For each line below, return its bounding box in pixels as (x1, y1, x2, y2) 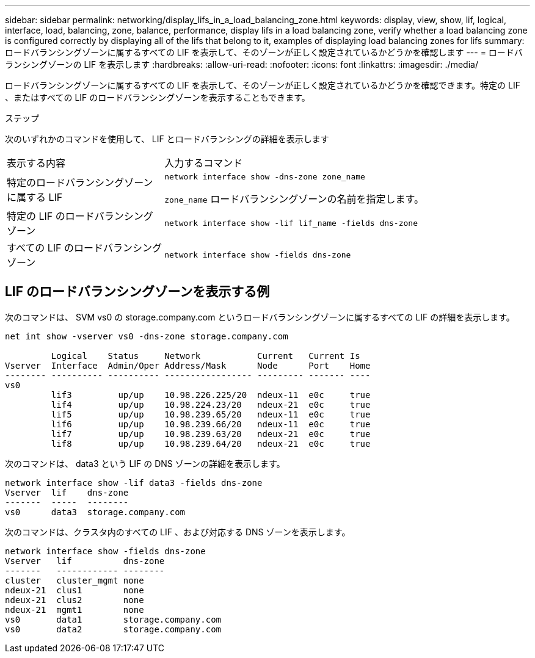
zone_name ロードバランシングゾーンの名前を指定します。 (164, 193, 424, 205)
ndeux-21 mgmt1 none (5, 604, 144, 615)
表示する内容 (7, 157, 66, 169)
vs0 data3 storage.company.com (5, 507, 186, 517)
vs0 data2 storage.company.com (5, 624, 222, 634)
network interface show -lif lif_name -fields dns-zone (164, 218, 418, 228)
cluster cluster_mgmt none (5, 575, 144, 585)
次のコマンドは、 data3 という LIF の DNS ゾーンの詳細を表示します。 (5, 458, 285, 469)
